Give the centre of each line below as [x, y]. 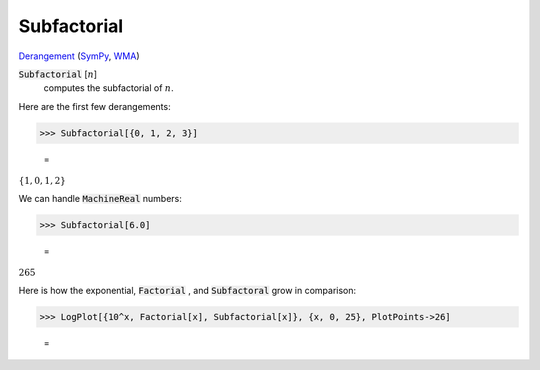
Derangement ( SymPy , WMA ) [79, 56]
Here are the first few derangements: [94, 106]
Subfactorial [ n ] [58, 74]
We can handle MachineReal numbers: [100, 198]
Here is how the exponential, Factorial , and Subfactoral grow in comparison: [187, 290]
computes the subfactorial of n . [108, 88]
